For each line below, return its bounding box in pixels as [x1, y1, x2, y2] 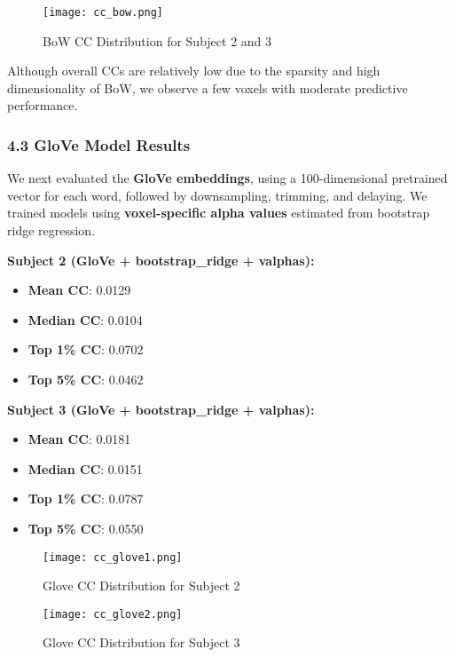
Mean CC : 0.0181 [27, 430, 131, 448]
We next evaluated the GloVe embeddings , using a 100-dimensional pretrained [7, 169, 448, 187]
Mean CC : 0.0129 [27, 281, 131, 299]
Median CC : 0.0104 [27, 310, 143, 328]
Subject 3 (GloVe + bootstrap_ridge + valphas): [7, 400, 315, 418]
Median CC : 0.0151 [27, 459, 143, 478]
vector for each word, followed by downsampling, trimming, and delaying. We [7, 186, 428, 204]
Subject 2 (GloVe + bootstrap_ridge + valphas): [7, 250, 315, 269]
